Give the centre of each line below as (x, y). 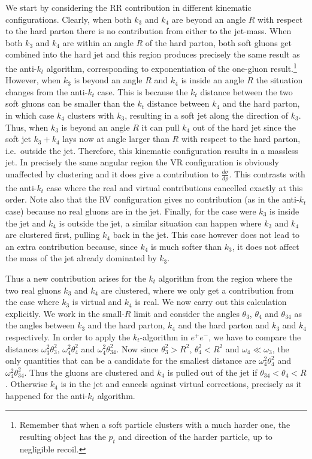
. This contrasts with (267, 173)
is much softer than (187, 246)
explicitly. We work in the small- (65, 313)
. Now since (137, 348)
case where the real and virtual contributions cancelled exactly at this (175, 187)
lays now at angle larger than (116, 139)
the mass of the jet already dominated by (81, 258)
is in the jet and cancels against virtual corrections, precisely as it (181, 384)
